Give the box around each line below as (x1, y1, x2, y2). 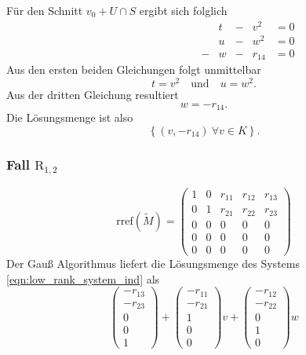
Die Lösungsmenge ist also (6, 109, 133, 126)
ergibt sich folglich (139, 2, 228, 18)
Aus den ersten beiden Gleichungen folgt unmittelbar (6, 61, 261, 78)
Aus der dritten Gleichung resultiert (6, 86, 179, 102)
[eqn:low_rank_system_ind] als (6, 270, 160, 287)
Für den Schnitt (6, 2, 83, 18)
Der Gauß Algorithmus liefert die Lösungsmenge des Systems (6, 255, 300, 272)
